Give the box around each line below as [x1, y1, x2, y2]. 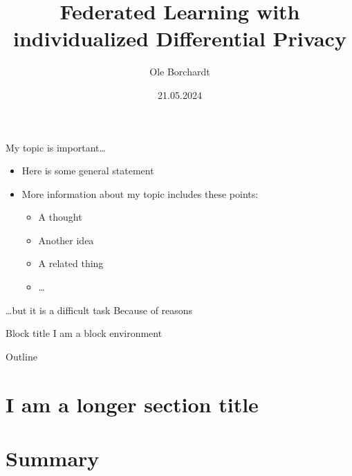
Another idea [38, 232, 94, 247]
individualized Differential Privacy [13, 24, 346, 53]
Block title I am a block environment [6, 326, 163, 340]
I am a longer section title [6, 390, 259, 418]
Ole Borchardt [149, 64, 210, 79]
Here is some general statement [21, 163, 154, 178]
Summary [6, 444, 100, 472]
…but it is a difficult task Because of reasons [6, 302, 193, 317]
